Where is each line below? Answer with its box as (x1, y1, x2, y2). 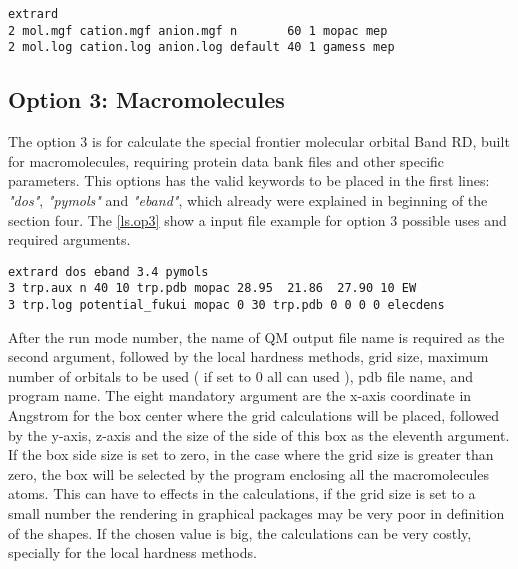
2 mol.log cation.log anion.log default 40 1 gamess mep (8, 40, 395, 55)
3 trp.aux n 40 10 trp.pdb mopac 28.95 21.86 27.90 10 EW (8, 281, 417, 296)
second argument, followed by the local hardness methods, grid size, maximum (8, 346, 489, 367)
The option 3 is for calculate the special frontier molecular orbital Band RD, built (8, 131, 510, 152)
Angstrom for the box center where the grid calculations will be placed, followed (8, 405, 500, 426)
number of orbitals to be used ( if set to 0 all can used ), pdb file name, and (8, 365, 474, 386)
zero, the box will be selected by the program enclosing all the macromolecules (8, 463, 489, 484)
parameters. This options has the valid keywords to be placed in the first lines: (8, 170, 490, 191)
